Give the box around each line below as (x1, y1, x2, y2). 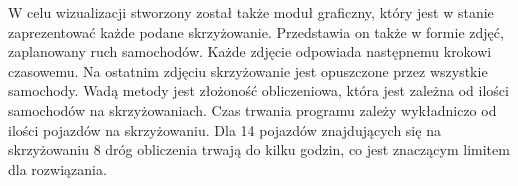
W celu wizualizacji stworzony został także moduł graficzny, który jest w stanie (8, 2, 494, 22)
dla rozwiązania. (8, 158, 107, 179)
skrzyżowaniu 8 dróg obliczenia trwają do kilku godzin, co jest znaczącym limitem (8, 139, 510, 160)
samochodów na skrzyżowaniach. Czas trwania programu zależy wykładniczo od (8, 99, 497, 120)
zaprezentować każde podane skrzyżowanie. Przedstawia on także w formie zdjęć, (8, 21, 504, 42)
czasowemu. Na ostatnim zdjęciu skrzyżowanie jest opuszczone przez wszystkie (8, 60, 488, 81)
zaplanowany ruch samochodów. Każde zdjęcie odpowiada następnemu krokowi (8, 41, 492, 62)
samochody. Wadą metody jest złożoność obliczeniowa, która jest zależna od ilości (8, 80, 509, 101)
